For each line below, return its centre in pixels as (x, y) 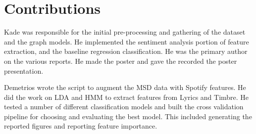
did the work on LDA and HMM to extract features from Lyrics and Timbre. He (127, 97)
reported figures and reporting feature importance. (81, 126)
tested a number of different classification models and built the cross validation (124, 107)
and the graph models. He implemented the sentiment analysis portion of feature (127, 41)
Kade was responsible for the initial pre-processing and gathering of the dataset (125, 32)
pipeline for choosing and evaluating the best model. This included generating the (128, 116)
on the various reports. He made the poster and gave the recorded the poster (121, 61)
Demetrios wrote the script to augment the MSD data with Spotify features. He (125, 87)
